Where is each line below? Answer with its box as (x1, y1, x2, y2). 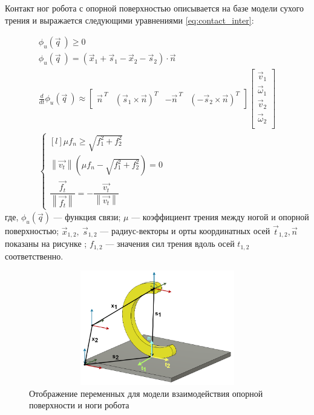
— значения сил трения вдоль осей (105, 237, 235, 250)
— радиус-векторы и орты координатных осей (100, 224, 270, 237)
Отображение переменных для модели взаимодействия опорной (29, 387, 263, 399)
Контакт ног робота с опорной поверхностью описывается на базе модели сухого (5, 2, 304, 14)
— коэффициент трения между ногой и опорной (131, 211, 309, 223)
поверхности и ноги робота (29, 399, 129, 411)
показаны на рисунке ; (5, 237, 87, 250)
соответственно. (5, 249, 64, 262)
